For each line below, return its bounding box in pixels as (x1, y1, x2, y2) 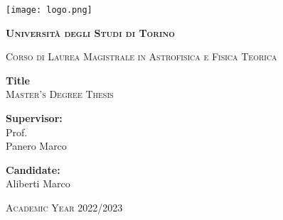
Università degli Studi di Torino (6, 25, 175, 40)
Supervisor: (6, 111, 63, 126)
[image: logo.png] (6, 5, 92, 15)
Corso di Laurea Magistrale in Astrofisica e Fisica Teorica (6, 49, 277, 64)
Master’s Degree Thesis (6, 87, 114, 101)
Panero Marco (6, 138, 67, 153)
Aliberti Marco (6, 176, 70, 191)
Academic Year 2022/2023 (6, 200, 123, 214)
